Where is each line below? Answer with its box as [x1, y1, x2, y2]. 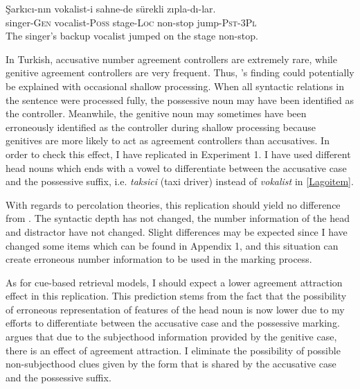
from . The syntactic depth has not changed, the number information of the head [6, 211, 350, 225]
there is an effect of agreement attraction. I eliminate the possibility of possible [6, 343, 341, 357]
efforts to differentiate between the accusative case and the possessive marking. [6, 315, 340, 330]
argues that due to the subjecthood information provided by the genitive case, [6, 329, 337, 344]
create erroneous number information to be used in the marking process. [6, 252, 312, 266]
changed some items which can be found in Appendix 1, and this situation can [6, 238, 339, 252]
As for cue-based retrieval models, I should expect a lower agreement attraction [6, 275, 343, 289]
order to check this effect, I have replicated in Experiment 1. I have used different [6, 146, 351, 161]
